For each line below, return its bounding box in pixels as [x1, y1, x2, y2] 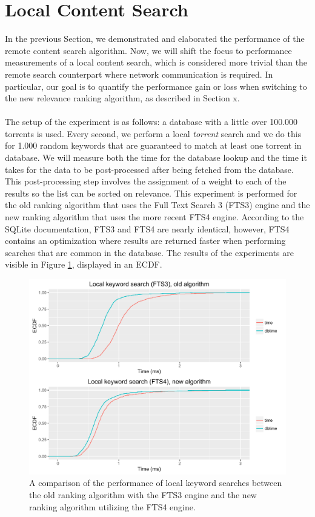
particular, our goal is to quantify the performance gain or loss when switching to [5, 79, 307, 92]
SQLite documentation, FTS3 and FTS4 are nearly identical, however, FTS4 [5, 222, 290, 235]
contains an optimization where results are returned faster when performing [5, 234, 286, 247]
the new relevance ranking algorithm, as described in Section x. [5, 92, 240, 104]
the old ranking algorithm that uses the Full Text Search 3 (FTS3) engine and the [5, 198, 310, 211]
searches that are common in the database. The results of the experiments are [5, 246, 294, 258]
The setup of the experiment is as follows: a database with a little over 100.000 [5, 115, 298, 128]
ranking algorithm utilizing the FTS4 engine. [29, 500, 196, 513]
